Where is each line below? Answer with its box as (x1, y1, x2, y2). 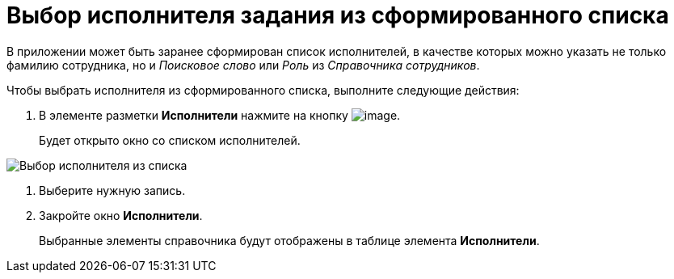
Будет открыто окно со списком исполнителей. (39, 133, 301, 147)
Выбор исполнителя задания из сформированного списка (6, 2, 669, 29)
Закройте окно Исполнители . (39, 208, 203, 222)
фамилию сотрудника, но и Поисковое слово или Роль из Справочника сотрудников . (6, 57, 480, 72)
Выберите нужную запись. (39, 183, 186, 197)
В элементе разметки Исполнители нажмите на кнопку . (39, 108, 401, 122)
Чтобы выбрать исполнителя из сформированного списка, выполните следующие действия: (6, 82, 520, 97)
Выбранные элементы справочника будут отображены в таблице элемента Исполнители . (39, 233, 540, 247)
